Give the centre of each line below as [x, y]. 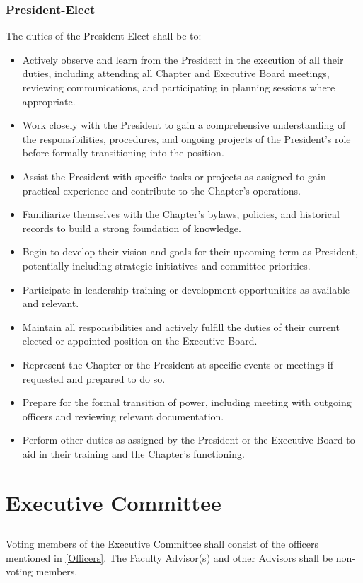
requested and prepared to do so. [94, 378]
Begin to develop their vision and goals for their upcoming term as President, [190, 252]
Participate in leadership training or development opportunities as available [186, 289]
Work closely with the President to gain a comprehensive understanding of [184, 125]
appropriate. [49, 101]
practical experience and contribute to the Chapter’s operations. [161, 190]
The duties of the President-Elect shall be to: [104, 36]
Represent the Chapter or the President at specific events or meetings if [178, 364]
